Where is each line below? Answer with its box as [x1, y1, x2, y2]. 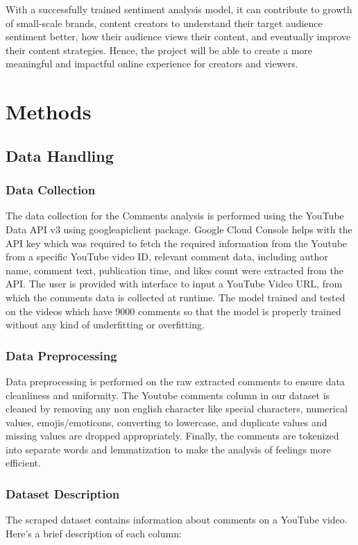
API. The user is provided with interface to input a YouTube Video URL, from [6, 276, 343, 291]
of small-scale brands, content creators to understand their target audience [6, 15, 323, 30]
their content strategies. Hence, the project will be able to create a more [6, 42, 313, 57]
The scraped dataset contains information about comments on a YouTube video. [6, 512, 348, 527]
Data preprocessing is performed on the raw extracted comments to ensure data [6, 374, 345, 388]
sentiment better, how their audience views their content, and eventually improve [6, 29, 351, 44]
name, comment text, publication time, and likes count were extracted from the [6, 262, 344, 277]
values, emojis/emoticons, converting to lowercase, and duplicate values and [6, 414, 327, 429]
